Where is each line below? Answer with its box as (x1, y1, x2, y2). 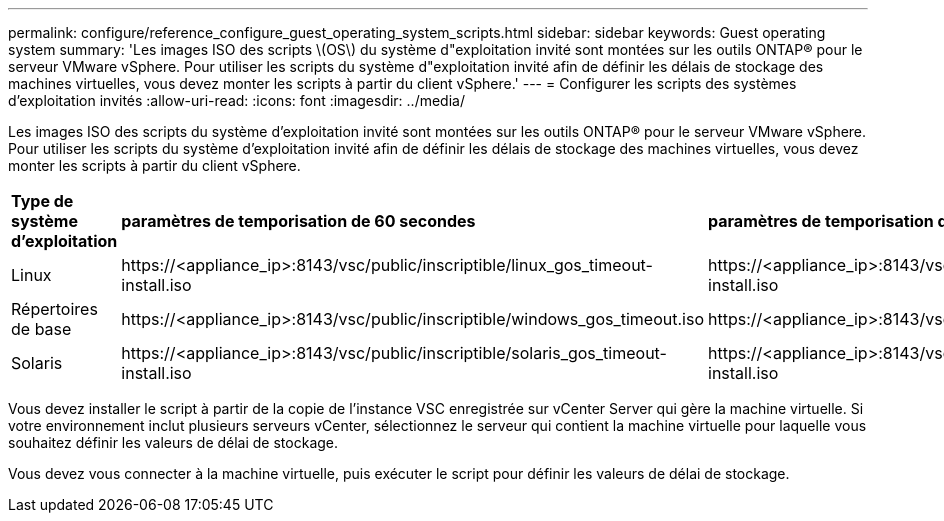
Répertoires (11, 299, 98, 319)
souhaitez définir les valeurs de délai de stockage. (8, 434, 339, 451)
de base (11, 319, 72, 339)
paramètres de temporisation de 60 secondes (121, 211, 476, 231)
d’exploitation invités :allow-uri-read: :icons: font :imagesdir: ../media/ (8, 92, 465, 109)
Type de (11, 191, 74, 211)
